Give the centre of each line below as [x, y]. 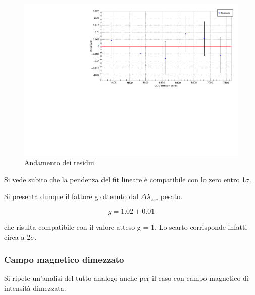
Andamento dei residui [59, 162]
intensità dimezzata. [35, 288]
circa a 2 [17, 237]
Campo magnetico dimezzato [64, 259]
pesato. [171, 196]
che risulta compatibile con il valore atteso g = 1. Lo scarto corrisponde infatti [126, 227]
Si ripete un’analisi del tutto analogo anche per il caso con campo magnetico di [126, 278]
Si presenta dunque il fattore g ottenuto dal [71, 196]
